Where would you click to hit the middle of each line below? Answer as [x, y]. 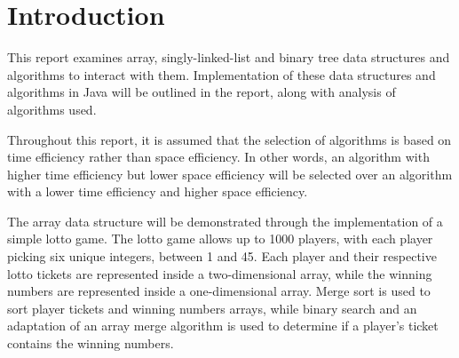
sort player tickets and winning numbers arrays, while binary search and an [212, 308]
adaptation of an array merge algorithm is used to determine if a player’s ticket [223, 326]
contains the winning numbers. [91, 343]
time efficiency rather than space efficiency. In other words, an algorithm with [218, 157]
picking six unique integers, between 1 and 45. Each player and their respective [222, 256]
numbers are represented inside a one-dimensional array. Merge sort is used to [219, 291]
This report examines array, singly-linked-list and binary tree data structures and [229, 57]
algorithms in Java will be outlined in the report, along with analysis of [202, 92]
